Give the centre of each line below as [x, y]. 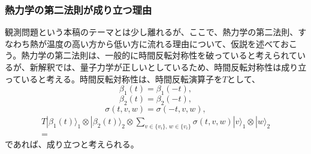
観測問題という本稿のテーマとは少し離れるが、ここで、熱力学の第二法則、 [152, 32]
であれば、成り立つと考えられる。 [72, 144]
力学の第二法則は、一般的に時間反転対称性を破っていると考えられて [164, 55]
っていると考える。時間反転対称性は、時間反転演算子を [114, 78]
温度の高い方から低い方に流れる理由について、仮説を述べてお [167, 43]
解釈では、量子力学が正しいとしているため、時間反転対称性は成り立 [172, 67]
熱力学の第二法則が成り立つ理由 [78, 9]
